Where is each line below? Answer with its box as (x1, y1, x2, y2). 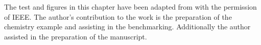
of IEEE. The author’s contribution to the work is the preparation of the (4, 11, 232, 22)
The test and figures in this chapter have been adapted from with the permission (4, 2, 257, 12)
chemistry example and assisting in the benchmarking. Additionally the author (4, 21, 251, 32)
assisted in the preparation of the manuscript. (4, 31, 147, 41)
